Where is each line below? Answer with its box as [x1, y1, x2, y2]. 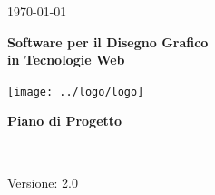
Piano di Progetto [7, 111, 122, 130]
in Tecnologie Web [7, 50, 125, 69]
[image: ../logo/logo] [7, 85, 144, 98]
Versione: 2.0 [7, 172, 78, 191]
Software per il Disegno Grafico [7, 32, 209, 51]
